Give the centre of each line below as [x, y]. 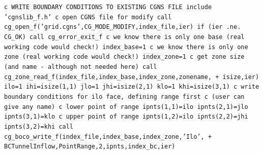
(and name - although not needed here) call [81, 67]
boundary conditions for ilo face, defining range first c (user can [124, 97]
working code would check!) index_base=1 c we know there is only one [126, 47]
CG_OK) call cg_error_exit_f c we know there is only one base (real [124, 37]
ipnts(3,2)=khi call [39, 126]
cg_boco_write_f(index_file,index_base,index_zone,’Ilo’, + [108, 137]
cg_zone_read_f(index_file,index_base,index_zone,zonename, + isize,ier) [132, 77]
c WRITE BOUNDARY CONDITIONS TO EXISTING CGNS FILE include [108, 7]
